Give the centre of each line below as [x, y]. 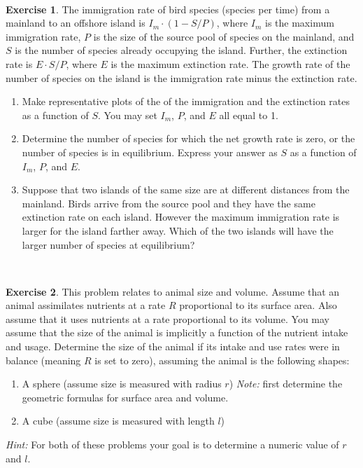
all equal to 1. [249, 115]
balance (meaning [43, 360]
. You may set [128, 115]
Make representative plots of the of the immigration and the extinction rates [186, 101]
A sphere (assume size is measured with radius [122, 384]
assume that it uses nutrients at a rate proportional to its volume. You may [168, 318]
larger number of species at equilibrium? [108, 244]
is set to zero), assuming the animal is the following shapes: [222, 360]
